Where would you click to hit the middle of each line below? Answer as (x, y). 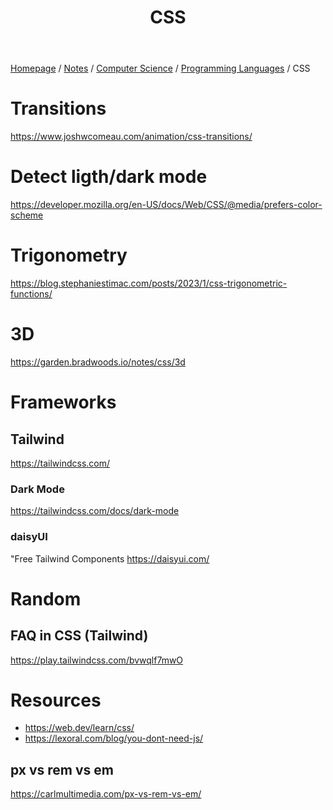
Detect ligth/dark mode (109, 177)
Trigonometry (69, 255)
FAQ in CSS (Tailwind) (79, 636)
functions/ (31, 294)
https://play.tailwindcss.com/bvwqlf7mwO (97, 660)
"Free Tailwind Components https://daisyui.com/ (110, 558)
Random (46, 598)
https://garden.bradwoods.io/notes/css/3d (98, 362)
